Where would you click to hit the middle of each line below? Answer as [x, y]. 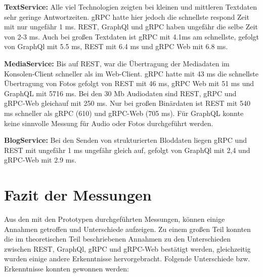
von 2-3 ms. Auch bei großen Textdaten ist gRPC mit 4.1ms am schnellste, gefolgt [131, 36]
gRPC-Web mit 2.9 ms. [40, 160]
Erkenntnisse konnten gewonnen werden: [67, 268]
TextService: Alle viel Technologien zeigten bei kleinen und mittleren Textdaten [130, 7]
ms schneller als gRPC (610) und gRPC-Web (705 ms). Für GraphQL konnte [124, 113]
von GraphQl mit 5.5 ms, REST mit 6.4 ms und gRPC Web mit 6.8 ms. [116, 46]
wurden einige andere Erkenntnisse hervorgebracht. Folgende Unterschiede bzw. [127, 259]
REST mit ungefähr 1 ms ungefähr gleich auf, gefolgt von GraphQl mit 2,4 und [127, 150]
